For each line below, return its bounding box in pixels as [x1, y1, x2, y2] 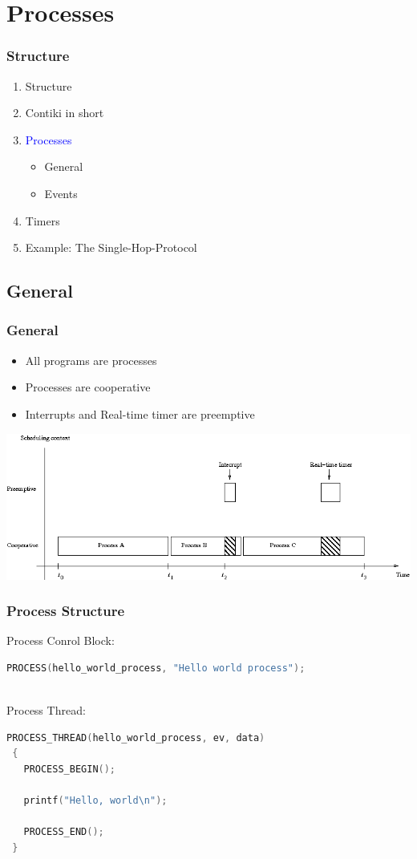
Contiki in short [25, 104, 104, 121]
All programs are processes [25, 351, 157, 368]
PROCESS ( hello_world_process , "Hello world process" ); [6, 662, 306, 674]
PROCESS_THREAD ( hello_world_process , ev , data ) [6, 731, 265, 744]
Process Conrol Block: [6, 632, 115, 649]
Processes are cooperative [25, 379, 151, 395]
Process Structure [6, 601, 125, 621]
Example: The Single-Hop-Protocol [25, 239, 197, 256]
